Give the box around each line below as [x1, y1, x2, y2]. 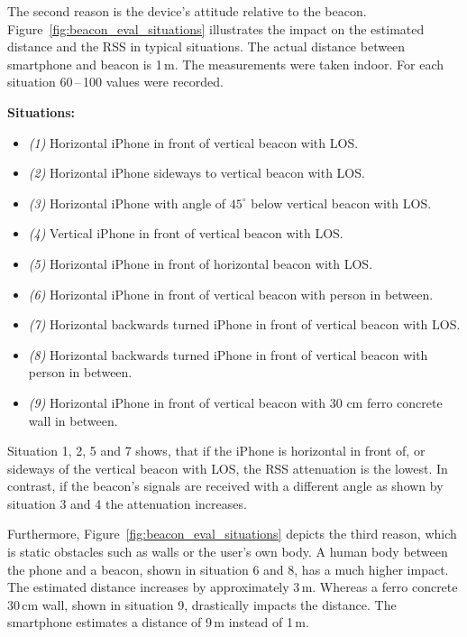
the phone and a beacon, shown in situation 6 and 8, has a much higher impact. [7, 559, 449, 578]
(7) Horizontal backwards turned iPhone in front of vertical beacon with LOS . [28, 315, 461, 334]
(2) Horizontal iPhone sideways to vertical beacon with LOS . [28, 163, 365, 182]
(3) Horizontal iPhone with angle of [28, 193, 226, 212]
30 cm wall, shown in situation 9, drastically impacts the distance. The [7, 595, 397, 614]
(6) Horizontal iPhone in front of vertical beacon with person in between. [28, 284, 434, 303]
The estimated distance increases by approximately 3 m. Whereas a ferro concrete [7, 577, 458, 596]
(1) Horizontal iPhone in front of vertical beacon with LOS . [28, 133, 359, 152]
